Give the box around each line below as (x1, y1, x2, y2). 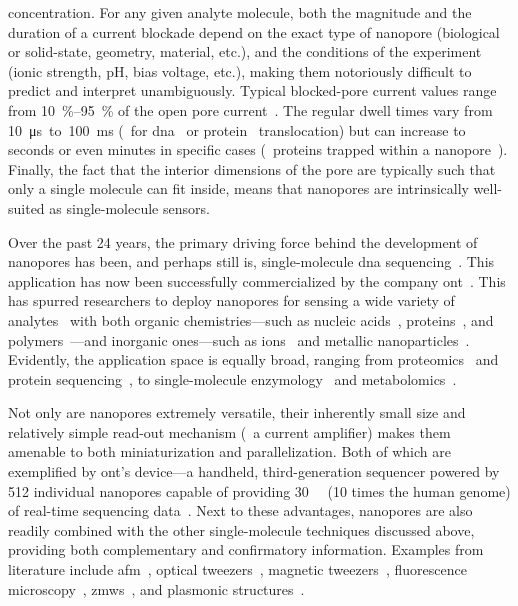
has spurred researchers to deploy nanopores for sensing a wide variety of (8, 290, 455, 311)
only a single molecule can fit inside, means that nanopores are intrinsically (8, 178, 469, 199)
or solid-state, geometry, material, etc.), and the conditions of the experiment (8, 41, 482, 62)
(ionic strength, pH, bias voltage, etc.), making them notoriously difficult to (8, 60, 472, 81)
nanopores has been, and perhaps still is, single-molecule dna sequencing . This (8, 251, 495, 272)
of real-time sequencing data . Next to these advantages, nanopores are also (8, 500, 473, 521)
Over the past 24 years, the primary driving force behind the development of (8, 231, 478, 252)
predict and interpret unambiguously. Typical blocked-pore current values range (8, 80, 497, 101)
